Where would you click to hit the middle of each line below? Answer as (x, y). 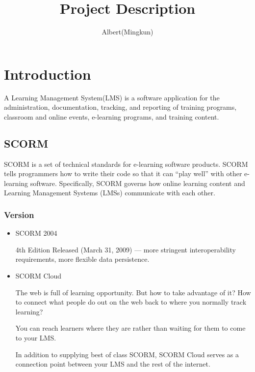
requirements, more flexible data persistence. (82, 259)
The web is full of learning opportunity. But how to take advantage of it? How (133, 292)
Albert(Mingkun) (127, 32)
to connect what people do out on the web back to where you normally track (131, 302)
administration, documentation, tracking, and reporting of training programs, (120, 107)
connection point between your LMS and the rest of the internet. (113, 364)
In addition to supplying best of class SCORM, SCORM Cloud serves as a (127, 354)
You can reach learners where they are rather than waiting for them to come (130, 328)
